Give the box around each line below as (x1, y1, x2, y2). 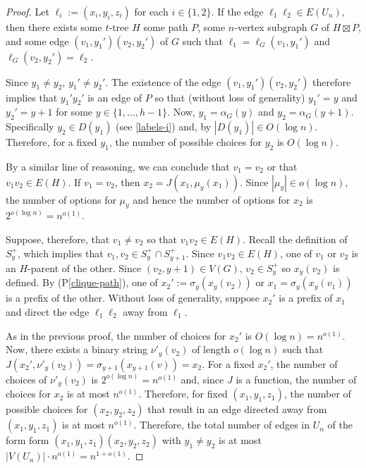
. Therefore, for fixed (138, 386, 228, 401)
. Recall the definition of (243, 231, 348, 246)
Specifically (6, 119, 54, 134)
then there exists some (6, 20, 102, 34)
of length (192, 342, 231, 357)
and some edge (6, 33, 69, 48)
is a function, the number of (236, 371, 357, 386)
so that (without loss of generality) (154, 90, 305, 104)
